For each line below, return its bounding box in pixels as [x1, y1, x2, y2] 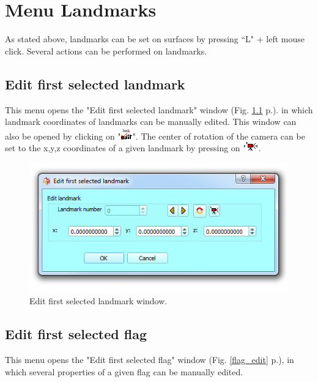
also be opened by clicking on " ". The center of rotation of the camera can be [5, 129, 305, 142]
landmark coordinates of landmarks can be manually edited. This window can [5, 115, 297, 128]
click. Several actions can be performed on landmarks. [5, 44, 207, 57]
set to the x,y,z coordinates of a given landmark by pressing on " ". [5, 141, 261, 154]
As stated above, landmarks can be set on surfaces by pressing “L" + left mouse [5, 32, 305, 45]
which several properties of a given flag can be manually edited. [5, 365, 243, 378]
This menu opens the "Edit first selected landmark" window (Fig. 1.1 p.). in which [5, 103, 313, 116]
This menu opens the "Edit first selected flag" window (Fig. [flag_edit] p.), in [5, 353, 294, 366]
